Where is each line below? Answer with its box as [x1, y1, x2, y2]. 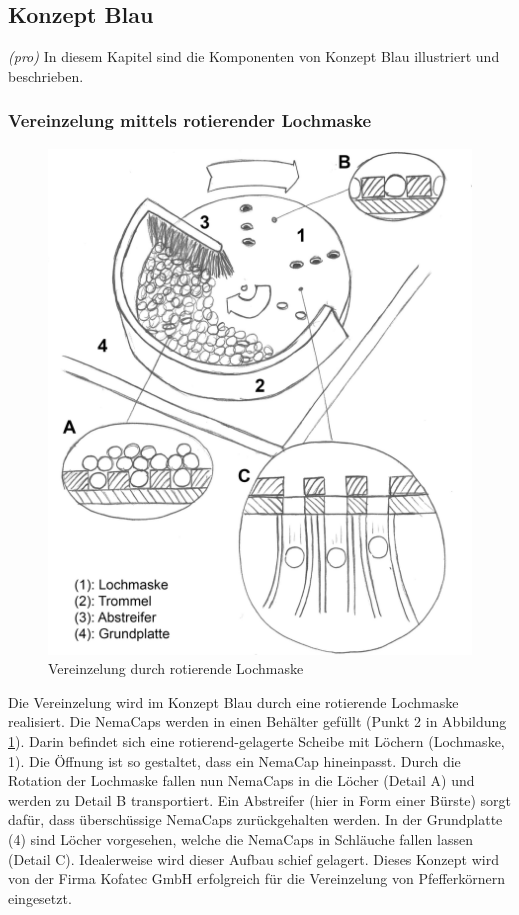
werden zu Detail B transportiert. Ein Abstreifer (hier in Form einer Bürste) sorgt [8, 789, 512, 810]
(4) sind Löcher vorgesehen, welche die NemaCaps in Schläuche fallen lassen [8, 828, 473, 849]
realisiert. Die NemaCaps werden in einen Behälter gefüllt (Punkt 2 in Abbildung [8, 711, 507, 732]
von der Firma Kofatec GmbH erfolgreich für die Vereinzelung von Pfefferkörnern [8, 868, 506, 889]
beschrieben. [8, 65, 84, 86]
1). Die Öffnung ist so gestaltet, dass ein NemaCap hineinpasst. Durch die [8, 750, 461, 771]
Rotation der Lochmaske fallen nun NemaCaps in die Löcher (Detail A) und [8, 770, 475, 791]
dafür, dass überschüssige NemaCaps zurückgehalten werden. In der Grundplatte [8, 809, 503, 830]
